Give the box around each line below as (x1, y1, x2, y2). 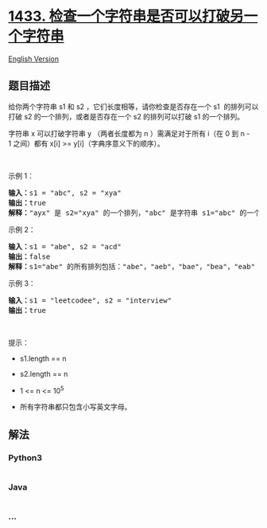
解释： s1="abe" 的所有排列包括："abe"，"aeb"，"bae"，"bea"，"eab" (8, 262, 256, 271)
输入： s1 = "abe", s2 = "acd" (8, 242, 122, 251)
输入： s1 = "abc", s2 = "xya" (8, 188, 122, 198)
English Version (8, 53, 60, 64)
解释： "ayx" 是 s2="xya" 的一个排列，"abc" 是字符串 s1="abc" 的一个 (8, 208, 261, 217)
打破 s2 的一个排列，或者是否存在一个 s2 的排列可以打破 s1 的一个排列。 (8, 111, 245, 121)
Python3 (8, 452, 42, 463)
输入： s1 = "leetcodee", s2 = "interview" (8, 295, 172, 305)
